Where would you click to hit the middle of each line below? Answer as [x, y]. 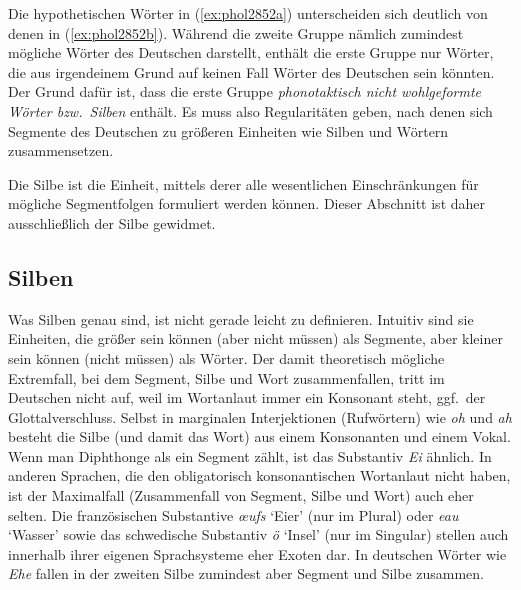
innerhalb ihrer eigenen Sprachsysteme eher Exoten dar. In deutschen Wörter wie [257, 553]
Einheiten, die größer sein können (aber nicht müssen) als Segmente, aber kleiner [255, 338]
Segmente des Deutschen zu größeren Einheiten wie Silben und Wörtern [228, 130]
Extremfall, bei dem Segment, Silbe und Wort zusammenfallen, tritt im [226, 377]
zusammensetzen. [61, 150]
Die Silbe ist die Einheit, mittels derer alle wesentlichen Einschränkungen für [243, 183]
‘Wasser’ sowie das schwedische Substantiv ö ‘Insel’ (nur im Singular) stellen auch [258, 534]
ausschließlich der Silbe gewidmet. [112, 222]
